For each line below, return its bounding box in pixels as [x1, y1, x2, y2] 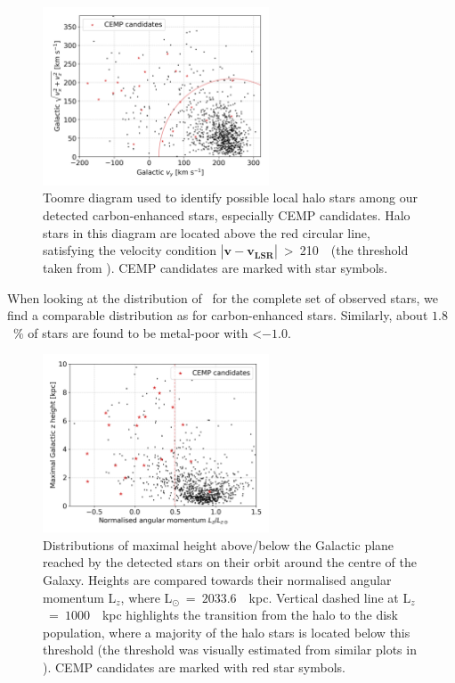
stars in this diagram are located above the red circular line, [43, 223, 370, 242]
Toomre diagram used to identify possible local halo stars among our [43, 188, 418, 207]
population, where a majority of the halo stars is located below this [43, 622, 410, 641]
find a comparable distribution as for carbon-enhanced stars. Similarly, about [7, 306, 428, 325]
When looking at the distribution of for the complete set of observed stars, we [7, 288, 438, 307]
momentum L [43, 588, 117, 606]
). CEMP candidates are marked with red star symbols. [43, 657, 345, 676]
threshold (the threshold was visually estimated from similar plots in [43, 640, 417, 659]
